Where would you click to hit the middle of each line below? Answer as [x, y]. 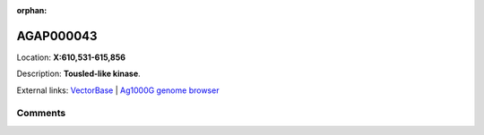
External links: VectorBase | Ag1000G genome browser [118, 90]
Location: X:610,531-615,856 [71, 57]
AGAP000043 [57, 36]
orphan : [32, 10]
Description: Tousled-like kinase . [78, 74]
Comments [41, 114]
